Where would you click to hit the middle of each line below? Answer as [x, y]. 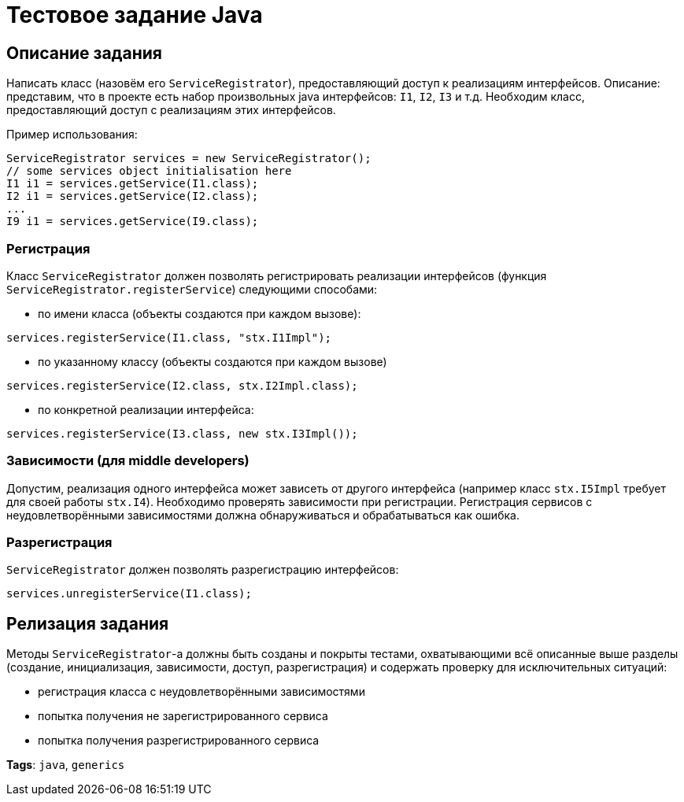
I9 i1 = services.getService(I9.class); [133, 222]
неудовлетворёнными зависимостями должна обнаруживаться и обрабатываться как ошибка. [263, 515]
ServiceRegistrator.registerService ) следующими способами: [192, 289]
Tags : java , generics [66, 765]
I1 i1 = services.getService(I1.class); [133, 184]
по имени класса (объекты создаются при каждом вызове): [200, 313]
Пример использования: [72, 135]
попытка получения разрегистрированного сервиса [179, 741]
